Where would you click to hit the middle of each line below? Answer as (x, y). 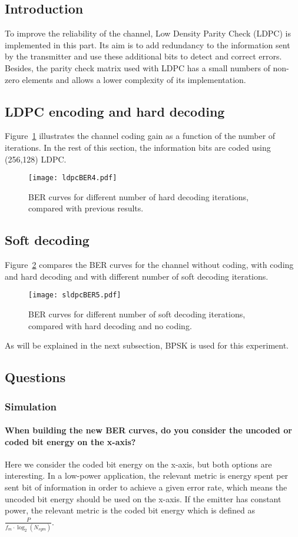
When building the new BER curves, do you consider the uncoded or (148, 430)
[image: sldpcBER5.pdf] (75, 295)
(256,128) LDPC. (36, 159)
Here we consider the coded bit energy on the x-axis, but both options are (138, 464)
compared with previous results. (86, 208)
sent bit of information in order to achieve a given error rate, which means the (146, 487)
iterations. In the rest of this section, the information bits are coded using (138, 147)
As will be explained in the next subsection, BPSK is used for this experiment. (147, 345)
